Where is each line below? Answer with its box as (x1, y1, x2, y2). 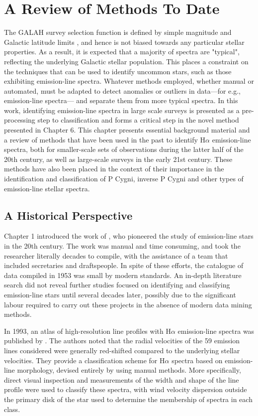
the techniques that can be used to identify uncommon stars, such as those (4, 66, 232, 76)
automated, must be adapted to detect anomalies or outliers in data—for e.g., (4, 85, 241, 96)
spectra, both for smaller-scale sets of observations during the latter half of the (4, 144, 244, 154)
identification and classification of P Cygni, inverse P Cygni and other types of (4, 173, 244, 184)
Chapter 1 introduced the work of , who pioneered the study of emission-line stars (4, 231, 254, 241)
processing (4, 115, 35, 125)
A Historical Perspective (4, 207, 133, 223)
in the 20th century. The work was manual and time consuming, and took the (4, 241, 241, 251)
